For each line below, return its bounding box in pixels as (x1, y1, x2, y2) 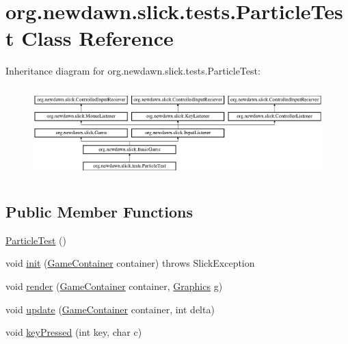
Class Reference (21, 24, 174, 52)
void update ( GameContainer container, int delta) (5, 302, 215, 316)
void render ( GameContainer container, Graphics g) (5, 279, 223, 293)
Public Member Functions (5, 201, 193, 222)
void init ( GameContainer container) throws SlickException (5, 256, 255, 270)
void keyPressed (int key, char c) (5, 325, 142, 339)
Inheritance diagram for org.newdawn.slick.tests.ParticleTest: (5, 64, 260, 78)
